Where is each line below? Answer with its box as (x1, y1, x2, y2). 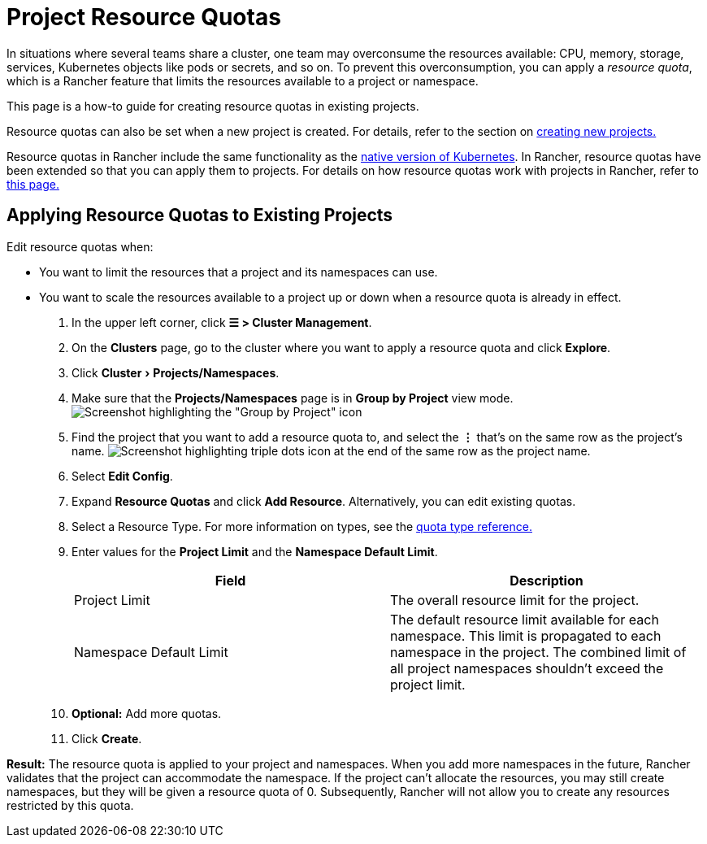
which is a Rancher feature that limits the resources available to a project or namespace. (7, 73, 479, 88)
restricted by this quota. (7, 798, 134, 812)
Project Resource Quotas (7, 3, 281, 31)
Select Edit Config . (72, 468, 173, 483)
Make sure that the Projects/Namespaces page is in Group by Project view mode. (72, 390, 514, 405)
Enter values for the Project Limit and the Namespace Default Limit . (72, 544, 438, 559)
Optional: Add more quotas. (72, 706, 222, 720)
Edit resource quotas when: (7, 239, 154, 254)
